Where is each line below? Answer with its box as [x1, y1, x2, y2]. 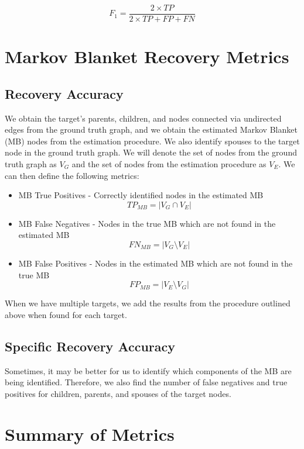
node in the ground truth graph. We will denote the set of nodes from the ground [5, 146, 297, 158]
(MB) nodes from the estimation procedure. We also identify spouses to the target [5, 134, 300, 147]
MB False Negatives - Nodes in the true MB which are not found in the [18, 217, 276, 229]
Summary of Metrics [5, 422, 175, 445]
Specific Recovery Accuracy [5, 337, 176, 355]
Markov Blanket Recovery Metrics [5, 44, 289, 68]
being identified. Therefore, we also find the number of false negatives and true [5, 376, 288, 388]
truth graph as [5, 158, 57, 170]
